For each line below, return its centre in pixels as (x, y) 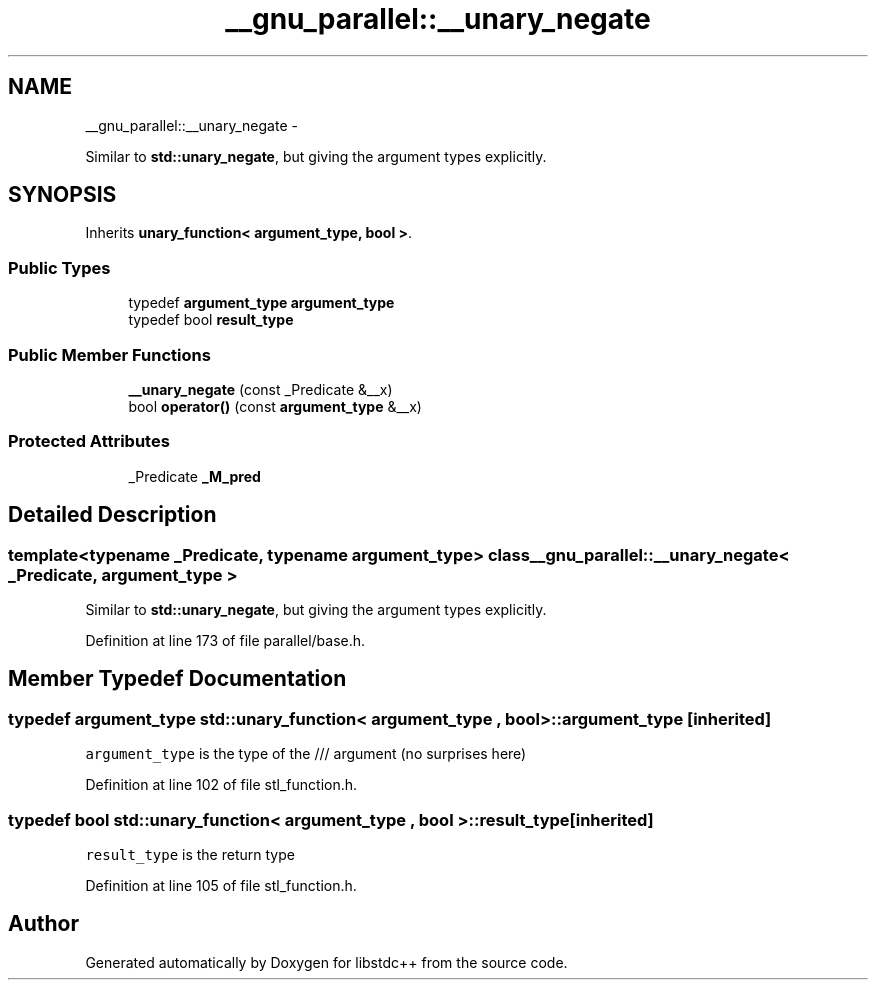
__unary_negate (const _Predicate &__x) (260, 389)
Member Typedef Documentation (177, 679)
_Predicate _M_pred (194, 476)
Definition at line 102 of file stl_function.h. (221, 785)
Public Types (59, 267)
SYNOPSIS (62, 195)
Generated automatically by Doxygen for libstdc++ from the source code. (326, 962)
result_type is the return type (190, 854)
